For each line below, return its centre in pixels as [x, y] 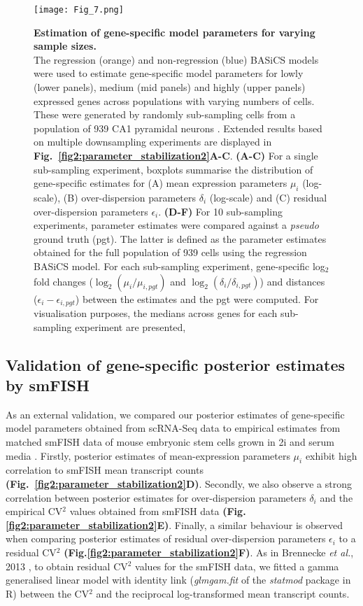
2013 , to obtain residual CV [67, 566]
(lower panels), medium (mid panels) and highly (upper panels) [170, 87]
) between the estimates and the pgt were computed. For [197, 298]
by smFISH [48, 385]
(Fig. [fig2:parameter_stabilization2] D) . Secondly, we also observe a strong [179, 483]
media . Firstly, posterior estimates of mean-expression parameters [148, 455]
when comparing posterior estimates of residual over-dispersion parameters [166, 538]
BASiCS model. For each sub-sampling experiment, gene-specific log [179, 266]
